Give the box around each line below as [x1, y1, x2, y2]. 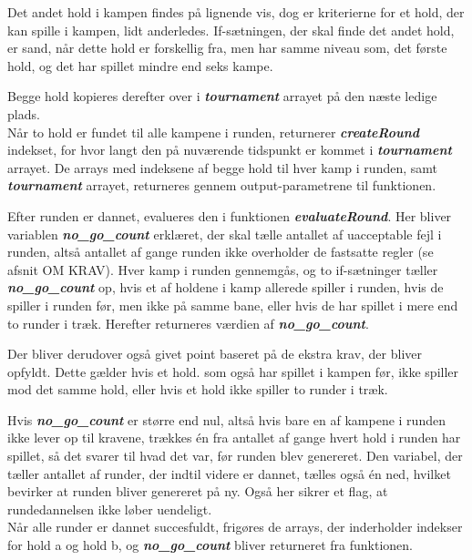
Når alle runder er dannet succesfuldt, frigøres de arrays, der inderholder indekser [7, 517, 463, 536]
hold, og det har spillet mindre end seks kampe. [7, 56, 273, 75]
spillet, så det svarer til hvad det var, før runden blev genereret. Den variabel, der [7, 446, 463, 465]
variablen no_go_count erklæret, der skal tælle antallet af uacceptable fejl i [7, 224, 442, 243]
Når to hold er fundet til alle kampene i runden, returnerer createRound [7, 122, 420, 141]
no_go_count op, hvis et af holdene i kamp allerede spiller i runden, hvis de [7, 278, 444, 297]
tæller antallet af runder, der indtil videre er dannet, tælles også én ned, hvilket [7, 463, 451, 483]
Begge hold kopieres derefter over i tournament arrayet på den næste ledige [7, 87, 437, 106]
